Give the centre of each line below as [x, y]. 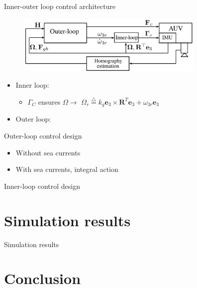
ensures [49, 101]
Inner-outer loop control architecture [60, 6]
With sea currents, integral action [67, 169]
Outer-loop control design [43, 136]
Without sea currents [48, 152]
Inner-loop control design [42, 186]
